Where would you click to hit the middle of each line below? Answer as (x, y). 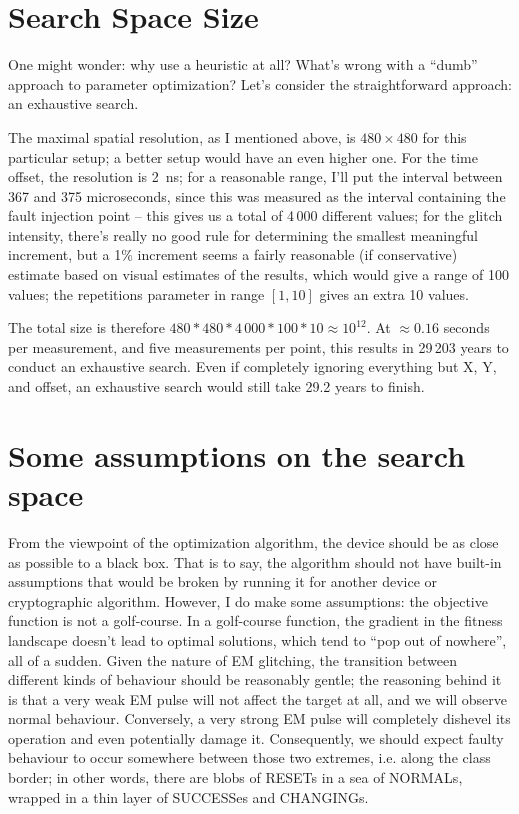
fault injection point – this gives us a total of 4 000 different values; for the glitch (255, 215)
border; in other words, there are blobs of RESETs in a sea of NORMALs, (235, 777)
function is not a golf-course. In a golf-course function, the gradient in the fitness (255, 620)
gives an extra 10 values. (394, 293)
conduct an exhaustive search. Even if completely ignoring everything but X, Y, (252, 366)
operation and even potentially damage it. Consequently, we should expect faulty (256, 737)
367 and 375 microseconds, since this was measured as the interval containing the (257, 195)
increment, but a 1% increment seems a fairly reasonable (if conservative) (233, 254)
